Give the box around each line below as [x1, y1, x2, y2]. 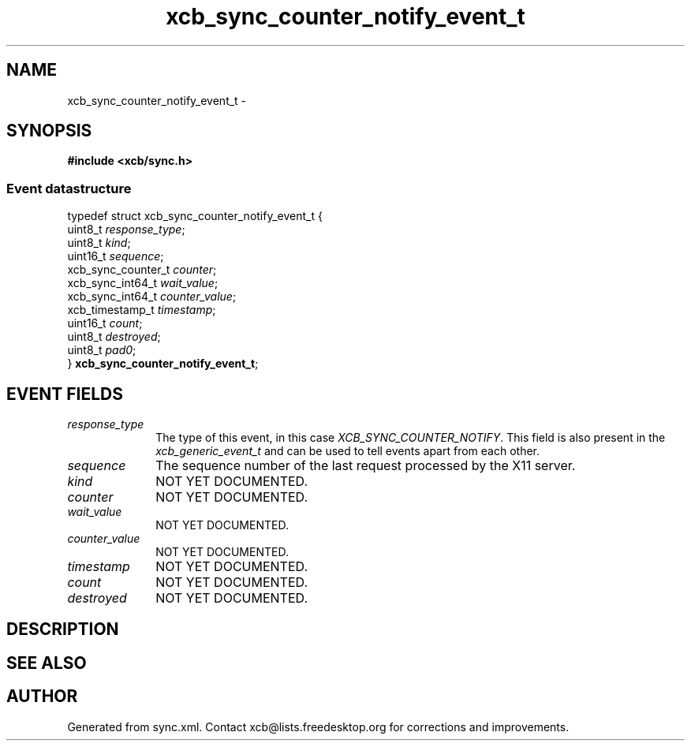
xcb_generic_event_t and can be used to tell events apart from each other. [155, 444, 540, 458]
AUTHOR [6, 686, 78, 707]
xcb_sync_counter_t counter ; [67, 263, 217, 277]
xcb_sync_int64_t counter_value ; [67, 289, 237, 304]
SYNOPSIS [6, 121, 92, 141]
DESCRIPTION [6, 619, 119, 640]
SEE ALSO [6, 652, 87, 673]
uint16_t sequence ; [67, 249, 164, 263]
